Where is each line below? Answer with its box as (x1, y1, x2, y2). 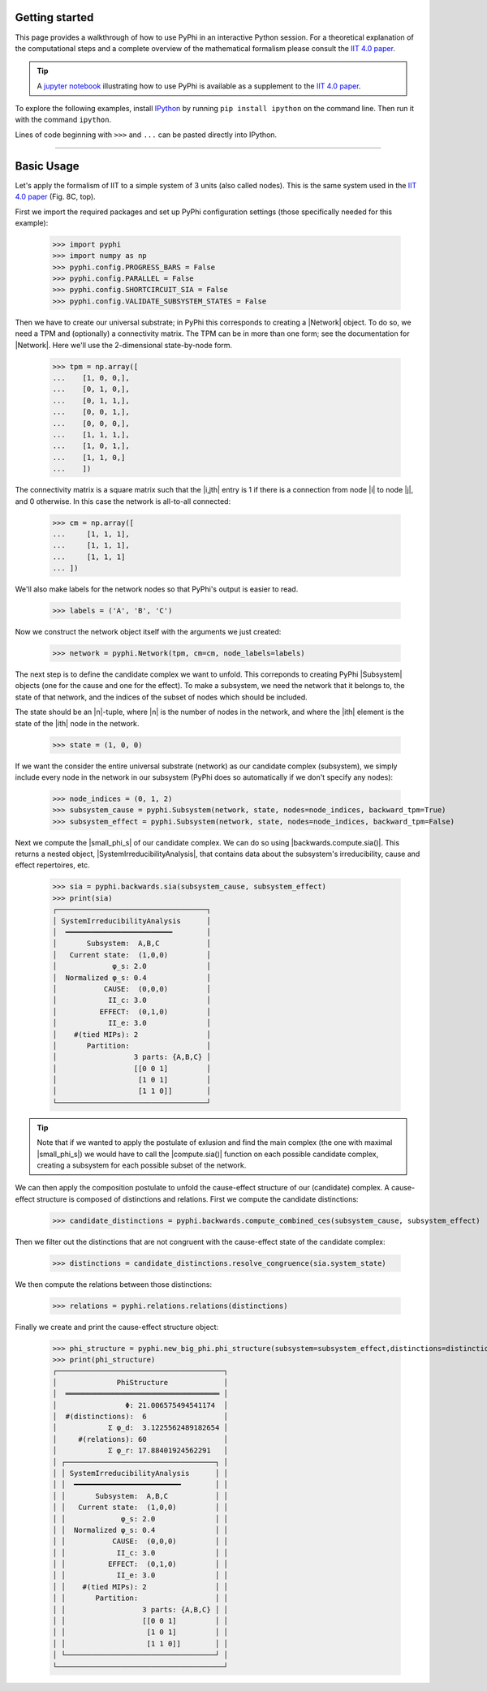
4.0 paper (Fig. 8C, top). (15, 191, 97, 202)
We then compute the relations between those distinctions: (15, 1279, 213, 1289)
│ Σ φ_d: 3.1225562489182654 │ (52, 1423, 229, 1432)
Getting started (15, 11, 94, 24)
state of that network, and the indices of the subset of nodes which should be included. (15, 692, 308, 702)
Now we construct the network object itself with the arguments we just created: (15, 627, 282, 637)
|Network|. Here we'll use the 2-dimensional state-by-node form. (15, 340, 233, 350)
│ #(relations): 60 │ (52, 1435, 229, 1444)
